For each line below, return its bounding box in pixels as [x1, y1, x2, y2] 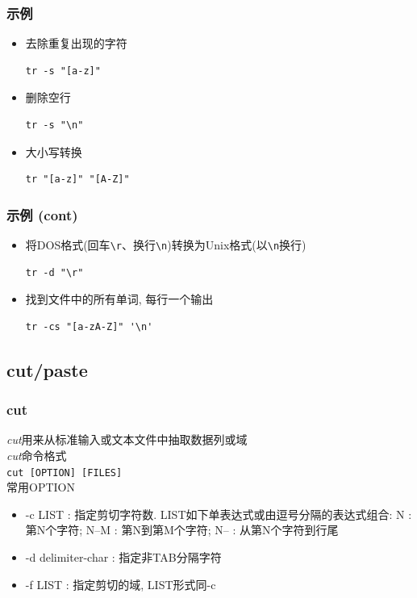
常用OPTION [6, 479, 75, 496]
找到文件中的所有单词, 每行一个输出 [25, 291, 214, 307]
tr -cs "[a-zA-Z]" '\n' [25, 320, 153, 332]
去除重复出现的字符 [25, 35, 127, 52]
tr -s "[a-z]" [25, 65, 101, 77]
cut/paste [6, 357, 88, 382]
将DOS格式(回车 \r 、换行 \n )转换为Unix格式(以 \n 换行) [25, 236, 306, 253]
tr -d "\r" [25, 266, 84, 278]
